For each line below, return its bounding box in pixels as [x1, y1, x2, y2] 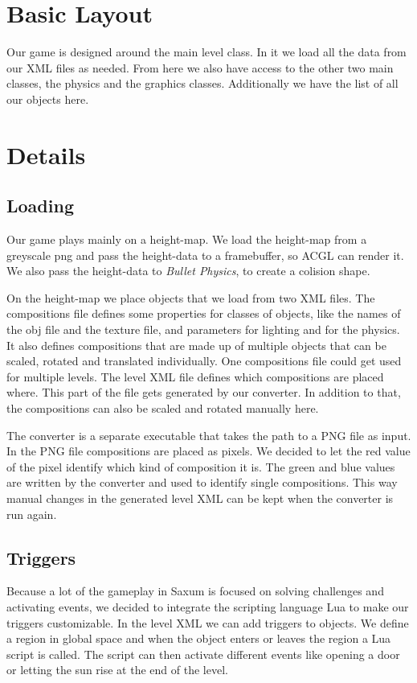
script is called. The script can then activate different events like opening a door [6, 645, 400, 662]
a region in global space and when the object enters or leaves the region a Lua [6, 630, 391, 647]
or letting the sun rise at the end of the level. [6, 661, 228, 678]
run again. [6, 505, 57, 522]
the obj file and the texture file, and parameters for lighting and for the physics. [6, 321, 400, 338]
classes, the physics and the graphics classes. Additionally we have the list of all [6, 75, 399, 92]
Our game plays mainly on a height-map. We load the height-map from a [6, 231, 367, 248]
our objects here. [6, 90, 89, 107]
